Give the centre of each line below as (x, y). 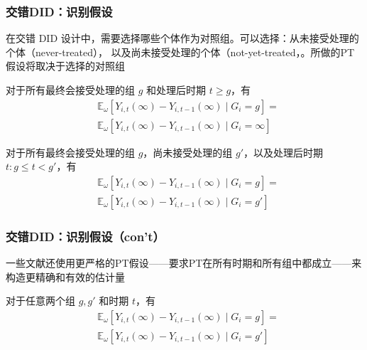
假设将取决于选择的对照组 (65, 66)
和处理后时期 (176, 90)
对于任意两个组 (40, 301)
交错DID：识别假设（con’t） (85, 236)
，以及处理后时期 (284, 152)
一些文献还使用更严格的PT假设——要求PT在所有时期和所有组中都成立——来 (184, 263)
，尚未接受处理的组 (188, 152)
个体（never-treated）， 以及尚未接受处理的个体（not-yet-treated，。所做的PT (180, 52)
